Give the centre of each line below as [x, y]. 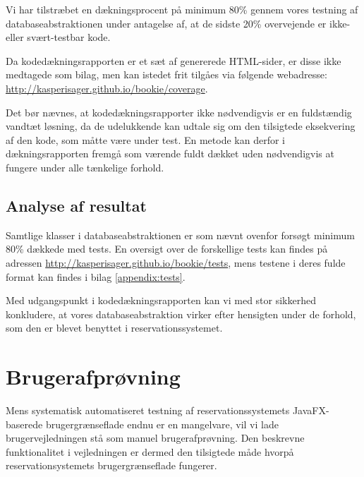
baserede [24, 424]
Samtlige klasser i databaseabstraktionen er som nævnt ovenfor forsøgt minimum [180, 235]
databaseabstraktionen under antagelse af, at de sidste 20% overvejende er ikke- [178, 23]
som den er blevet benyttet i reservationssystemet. [114, 328]
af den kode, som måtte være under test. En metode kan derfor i [145, 139]
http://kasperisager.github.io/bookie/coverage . [107, 88]
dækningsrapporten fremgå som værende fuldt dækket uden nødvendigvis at [170, 153]
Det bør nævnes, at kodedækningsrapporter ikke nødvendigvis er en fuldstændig [179, 112]
